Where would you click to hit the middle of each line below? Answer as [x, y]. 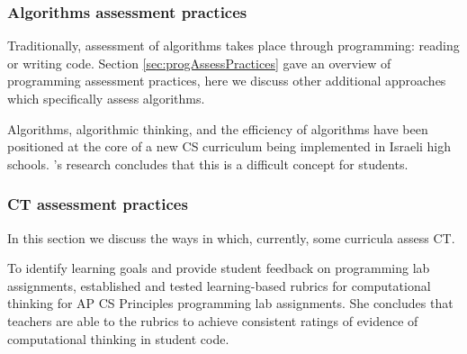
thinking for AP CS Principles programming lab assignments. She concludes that [230, 303]
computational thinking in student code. [118, 338]
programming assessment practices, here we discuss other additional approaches [227, 81]
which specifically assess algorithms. [106, 98]
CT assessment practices [98, 204]
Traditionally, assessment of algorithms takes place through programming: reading [233, 45]
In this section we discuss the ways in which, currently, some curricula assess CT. [231, 237]
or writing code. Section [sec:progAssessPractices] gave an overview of [199, 63]
